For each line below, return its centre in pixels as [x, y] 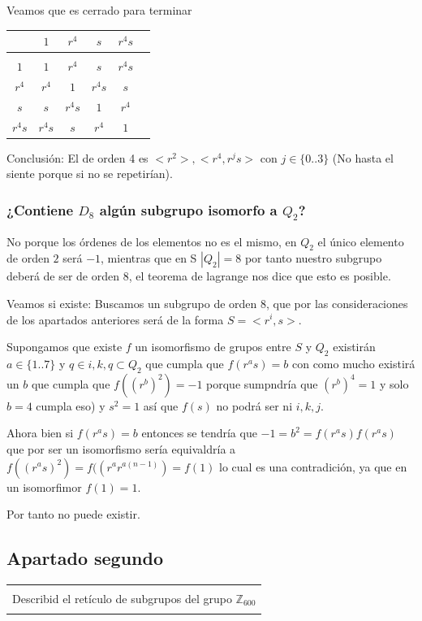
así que [161, 405]
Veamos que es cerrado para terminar [99, 10]
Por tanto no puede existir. [73, 514]
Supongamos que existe [65, 347]
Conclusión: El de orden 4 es [78, 157]
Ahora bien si [40, 433]
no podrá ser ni [254, 405]
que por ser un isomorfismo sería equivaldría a [121, 448]
